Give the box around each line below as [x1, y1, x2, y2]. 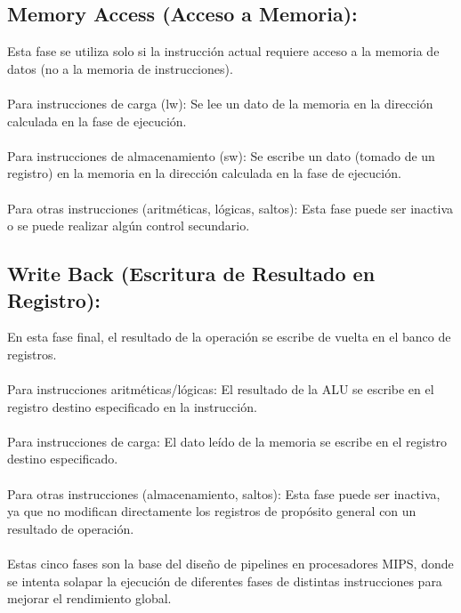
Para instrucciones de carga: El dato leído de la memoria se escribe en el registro [7, 432, 448, 450]
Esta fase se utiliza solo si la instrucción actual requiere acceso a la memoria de [7, 42, 440, 60]
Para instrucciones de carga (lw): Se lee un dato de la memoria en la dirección [7, 93, 433, 112]
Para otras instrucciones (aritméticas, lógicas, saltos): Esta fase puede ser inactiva [7, 198, 454, 217]
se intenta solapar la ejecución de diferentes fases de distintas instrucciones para [7, 571, 442, 590]
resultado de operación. [7, 519, 134, 537]
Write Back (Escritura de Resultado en [7, 260, 376, 287]
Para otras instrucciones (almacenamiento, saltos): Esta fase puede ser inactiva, [7, 484, 441, 503]
